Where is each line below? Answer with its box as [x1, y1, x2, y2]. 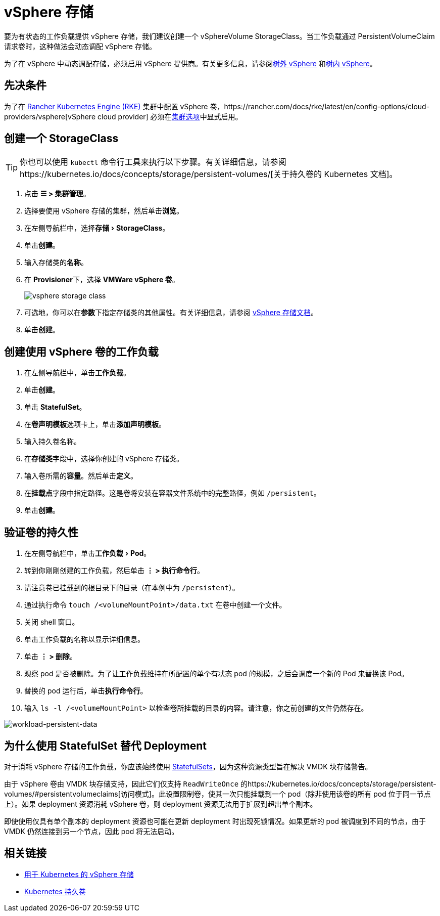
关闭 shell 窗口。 [24, 618, 79, 627]
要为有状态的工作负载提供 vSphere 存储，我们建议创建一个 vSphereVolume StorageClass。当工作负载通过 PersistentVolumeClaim [4, 31, 435, 40]
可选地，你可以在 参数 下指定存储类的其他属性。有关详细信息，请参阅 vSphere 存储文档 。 [24, 308, 318, 317]
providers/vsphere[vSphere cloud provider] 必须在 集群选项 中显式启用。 [4, 112, 242, 121]
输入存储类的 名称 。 [24, 258, 88, 267]
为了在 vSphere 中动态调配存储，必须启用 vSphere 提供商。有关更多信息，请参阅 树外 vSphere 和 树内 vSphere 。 [4, 59, 377, 68]
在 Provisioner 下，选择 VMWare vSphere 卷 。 [24, 275, 179, 284]
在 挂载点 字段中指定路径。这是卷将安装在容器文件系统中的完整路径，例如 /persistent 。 [24, 489, 321, 498]
